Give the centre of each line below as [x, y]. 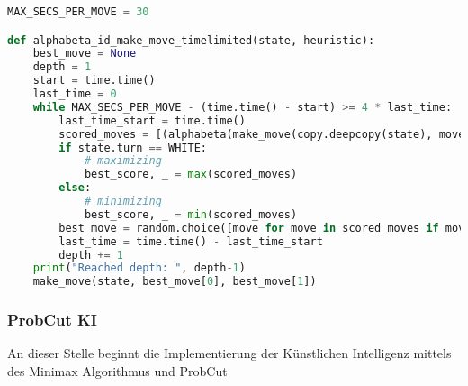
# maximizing [123, 161]
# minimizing [123, 202]
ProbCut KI [52, 320]
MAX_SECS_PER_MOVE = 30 [78, 12]
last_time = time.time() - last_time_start [191, 241]
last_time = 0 [75, 94]
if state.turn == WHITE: [133, 147]
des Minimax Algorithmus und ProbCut [117, 370]
